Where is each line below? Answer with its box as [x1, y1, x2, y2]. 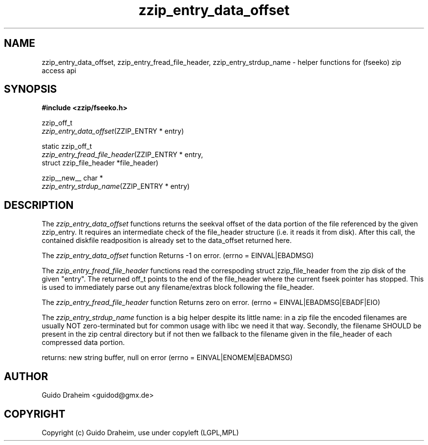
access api [42, 66, 76, 75]
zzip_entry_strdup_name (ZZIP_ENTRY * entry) [42, 182, 190, 191]
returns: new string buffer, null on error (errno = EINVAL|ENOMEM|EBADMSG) [42, 353, 293, 362]
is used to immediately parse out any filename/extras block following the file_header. [42, 283, 315, 292]
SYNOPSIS [4, 83, 57, 96]
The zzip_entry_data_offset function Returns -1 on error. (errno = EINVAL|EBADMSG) [42, 251, 314, 260]
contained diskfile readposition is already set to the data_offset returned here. [42, 236, 292, 245]
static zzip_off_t [42, 142, 92, 151]
